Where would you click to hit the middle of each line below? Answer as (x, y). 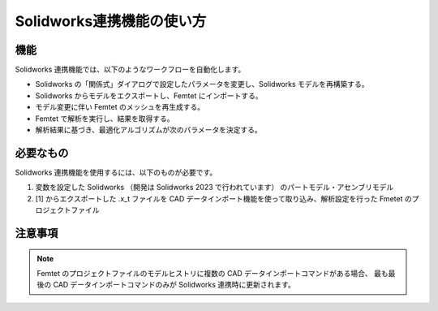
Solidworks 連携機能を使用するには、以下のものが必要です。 (116, 172)
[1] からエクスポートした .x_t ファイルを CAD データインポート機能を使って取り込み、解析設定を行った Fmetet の (224, 198)
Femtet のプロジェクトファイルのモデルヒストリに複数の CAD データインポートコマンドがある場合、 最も (213, 273)
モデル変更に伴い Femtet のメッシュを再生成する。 (120, 107)
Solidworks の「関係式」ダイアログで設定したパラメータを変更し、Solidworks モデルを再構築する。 (202, 84)
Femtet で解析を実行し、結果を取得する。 (105, 119)
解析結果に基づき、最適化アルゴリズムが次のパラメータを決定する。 (149, 130)
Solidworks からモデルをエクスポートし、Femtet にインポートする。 (149, 95)
